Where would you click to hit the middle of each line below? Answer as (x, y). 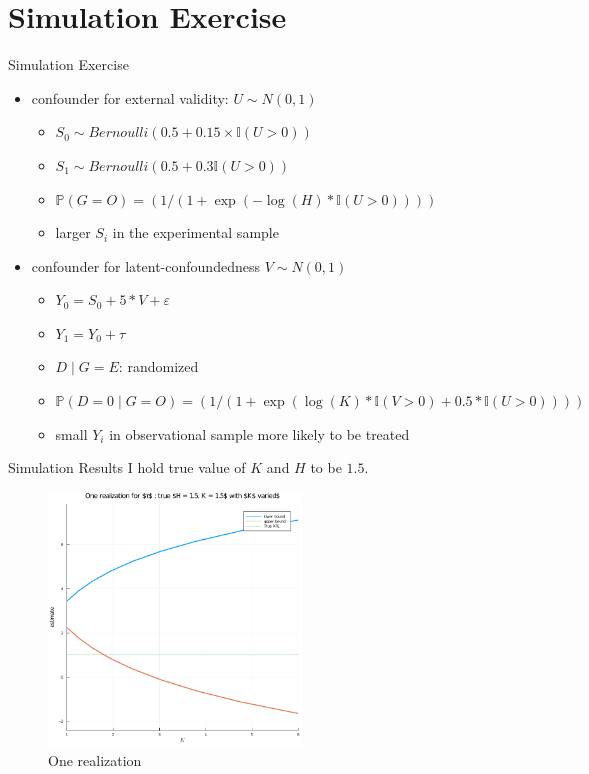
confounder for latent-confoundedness (145, 265)
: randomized (158, 366)
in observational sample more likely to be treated (259, 433)
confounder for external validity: (130, 97)
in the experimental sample (195, 232)
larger (73, 232)
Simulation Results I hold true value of (127, 467)
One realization (95, 760)
